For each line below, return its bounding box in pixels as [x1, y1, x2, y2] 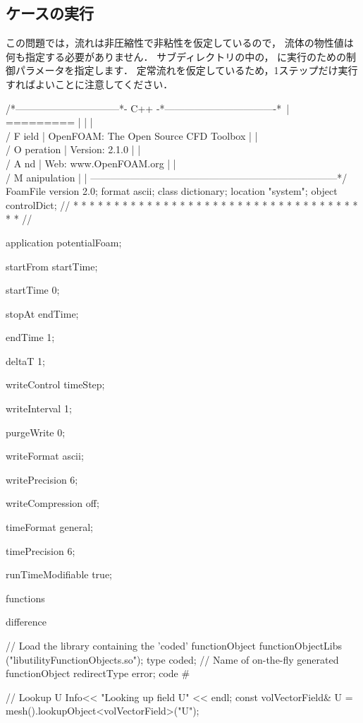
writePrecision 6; [6, 472, 78, 486]
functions [6, 590, 45, 605]
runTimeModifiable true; [6, 567, 113, 582]
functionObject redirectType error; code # [6, 666, 190, 681]
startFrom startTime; [6, 258, 98, 273]
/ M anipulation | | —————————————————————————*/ [6, 169, 347, 184]
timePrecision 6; [6, 543, 75, 558]
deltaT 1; [6, 353, 45, 368]
